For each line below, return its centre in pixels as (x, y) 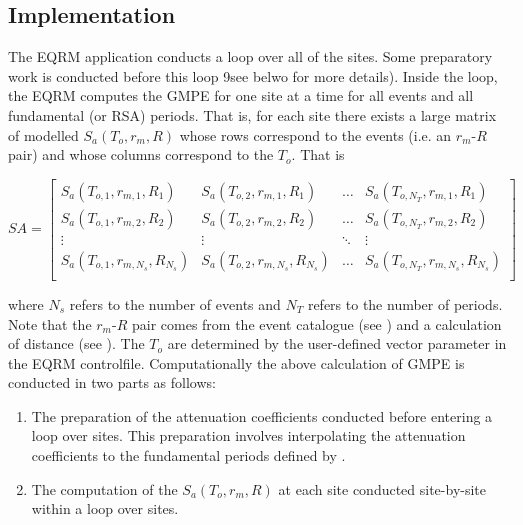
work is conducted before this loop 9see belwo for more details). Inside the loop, (253, 75)
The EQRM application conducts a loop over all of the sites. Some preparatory (250, 56)
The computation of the (104, 488)
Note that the (50, 323)
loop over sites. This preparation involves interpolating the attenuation (248, 435)
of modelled (43, 134)
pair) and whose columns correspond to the (141, 154)
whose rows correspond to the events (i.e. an (315, 134)
